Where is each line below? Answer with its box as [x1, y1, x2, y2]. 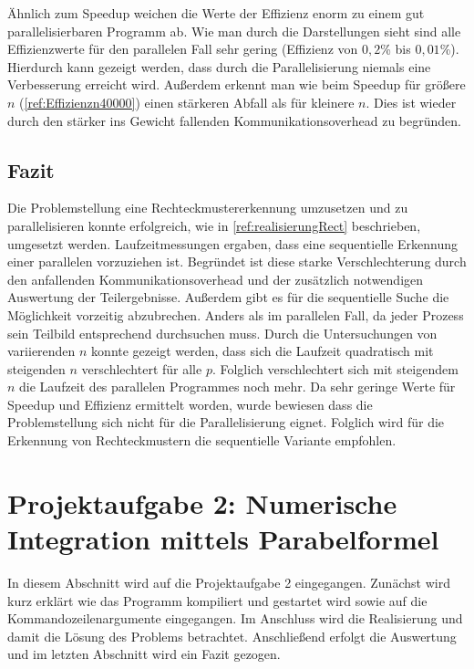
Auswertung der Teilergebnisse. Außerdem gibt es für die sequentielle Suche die [7, 287, 449, 307]
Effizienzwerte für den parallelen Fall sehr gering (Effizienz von [7, 39, 358, 58]
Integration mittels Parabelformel [7, 520, 439, 558]
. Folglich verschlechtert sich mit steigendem [211, 359, 459, 378]
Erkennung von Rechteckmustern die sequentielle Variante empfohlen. [7, 431, 397, 450]
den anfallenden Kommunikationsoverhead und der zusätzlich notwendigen [7, 269, 424, 288]
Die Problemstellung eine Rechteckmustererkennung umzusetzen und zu [7, 198, 408, 217]
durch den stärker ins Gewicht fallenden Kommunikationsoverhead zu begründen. [7, 110, 461, 130]
